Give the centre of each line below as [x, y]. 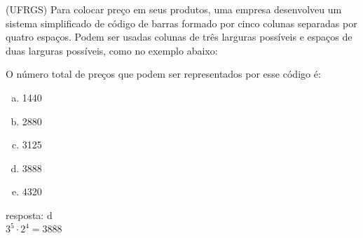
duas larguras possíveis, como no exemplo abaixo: [112, 50]
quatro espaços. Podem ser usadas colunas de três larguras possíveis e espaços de [179, 37]
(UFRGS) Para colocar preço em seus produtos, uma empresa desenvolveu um [174, 9]
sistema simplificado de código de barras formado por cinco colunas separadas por [181, 23]
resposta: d [29, 215]
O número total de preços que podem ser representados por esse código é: [163, 74]
